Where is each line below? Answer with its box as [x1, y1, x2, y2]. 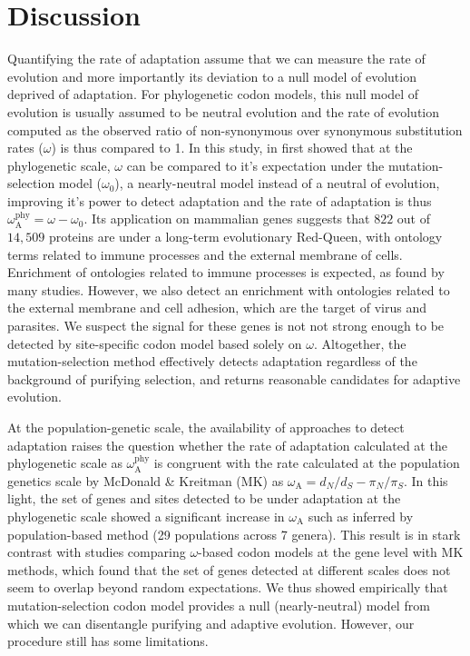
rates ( [7, 138, 44, 157]
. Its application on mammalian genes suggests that [83, 209, 370, 228]
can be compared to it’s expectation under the [126, 155, 385, 174]
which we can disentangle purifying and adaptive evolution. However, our [7, 613, 415, 632]
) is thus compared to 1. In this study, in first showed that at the [51, 138, 413, 157]
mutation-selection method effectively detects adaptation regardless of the [7, 352, 417, 371]
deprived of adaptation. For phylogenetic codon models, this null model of [7, 84, 419, 104]
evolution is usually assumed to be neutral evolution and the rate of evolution [7, 102, 440, 121]
